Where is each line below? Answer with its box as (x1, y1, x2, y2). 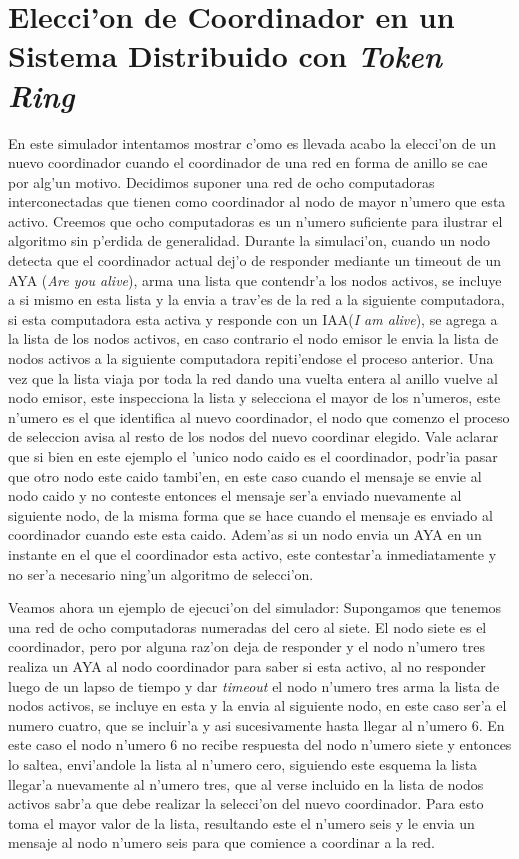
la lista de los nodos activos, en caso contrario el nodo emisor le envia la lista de (8, 328, 499, 349)
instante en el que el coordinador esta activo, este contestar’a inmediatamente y (8, 543, 497, 564)
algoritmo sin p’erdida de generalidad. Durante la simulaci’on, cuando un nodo (8, 230, 491, 251)
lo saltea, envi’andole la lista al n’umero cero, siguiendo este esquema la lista (8, 753, 478, 774)
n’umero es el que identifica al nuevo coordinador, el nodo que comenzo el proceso (8, 406, 510, 427)
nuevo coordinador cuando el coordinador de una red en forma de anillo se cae (8, 152, 488, 173)
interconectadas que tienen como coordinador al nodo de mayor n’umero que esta (8, 191, 506, 212)
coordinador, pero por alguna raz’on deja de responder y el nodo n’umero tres (8, 636, 485, 657)
